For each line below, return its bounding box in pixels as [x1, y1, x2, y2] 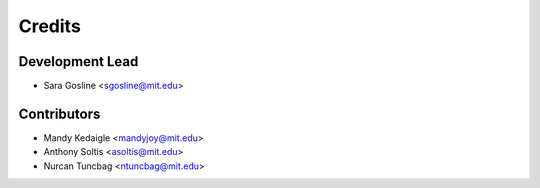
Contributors [18, 105, 101, 122]
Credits [18, 15, 82, 37]
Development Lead [18, 53, 139, 70]
